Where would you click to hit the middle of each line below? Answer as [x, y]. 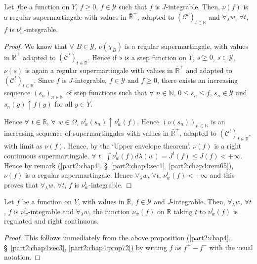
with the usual [231, 247]
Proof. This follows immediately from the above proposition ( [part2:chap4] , [117, 237]
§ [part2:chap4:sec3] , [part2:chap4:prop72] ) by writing [86, 247]
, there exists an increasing [197, 80]
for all [64, 104]
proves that [21, 184]
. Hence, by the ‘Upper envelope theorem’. [127, 145]
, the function [109, 211]
